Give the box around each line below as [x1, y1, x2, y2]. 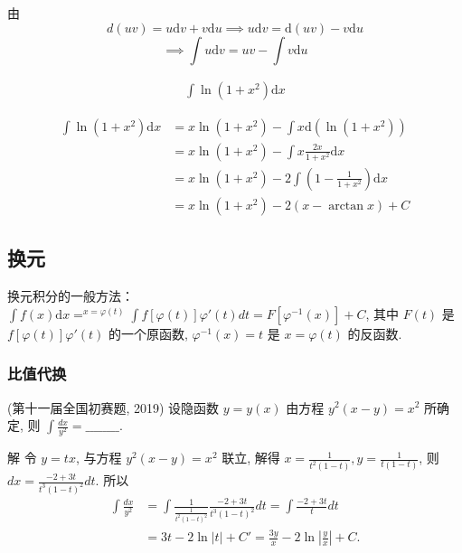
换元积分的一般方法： [7, 286, 134, 305]
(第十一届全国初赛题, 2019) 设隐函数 [7, 398, 220, 417]
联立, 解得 [222, 448, 280, 467]
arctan [328, 199, 364, 212]
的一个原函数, [108, 323, 188, 342]
